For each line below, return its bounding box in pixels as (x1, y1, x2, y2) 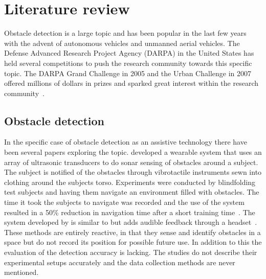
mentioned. (4, 267, 39, 277)
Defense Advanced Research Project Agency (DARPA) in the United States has (4, 48, 254, 58)
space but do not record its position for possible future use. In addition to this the (4, 237, 262, 247)
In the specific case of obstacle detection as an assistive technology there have (4, 136, 247, 147)
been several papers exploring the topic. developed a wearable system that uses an (4, 147, 262, 157)
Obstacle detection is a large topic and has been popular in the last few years (4, 28, 247, 38)
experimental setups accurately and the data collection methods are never (4, 257, 235, 267)
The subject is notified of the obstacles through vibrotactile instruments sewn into (4, 167, 262, 177)
